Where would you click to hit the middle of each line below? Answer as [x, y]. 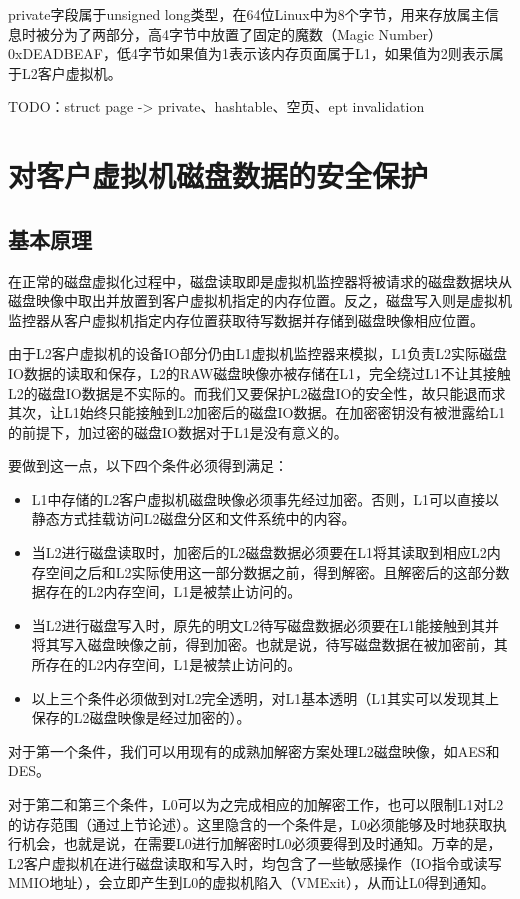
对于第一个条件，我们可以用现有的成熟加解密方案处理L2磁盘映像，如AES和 [254, 750]
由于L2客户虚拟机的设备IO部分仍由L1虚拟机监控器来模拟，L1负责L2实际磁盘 [257, 353]
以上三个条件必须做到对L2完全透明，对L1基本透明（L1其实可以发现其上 [265, 697]
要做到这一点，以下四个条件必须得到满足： [148, 465]
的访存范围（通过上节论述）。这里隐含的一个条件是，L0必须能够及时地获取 [250, 823]
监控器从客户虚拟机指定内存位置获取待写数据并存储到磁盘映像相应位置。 [246, 319]
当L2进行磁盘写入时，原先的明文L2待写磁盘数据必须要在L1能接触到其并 [265, 624]
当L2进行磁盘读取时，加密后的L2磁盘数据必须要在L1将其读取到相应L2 [259, 552]
